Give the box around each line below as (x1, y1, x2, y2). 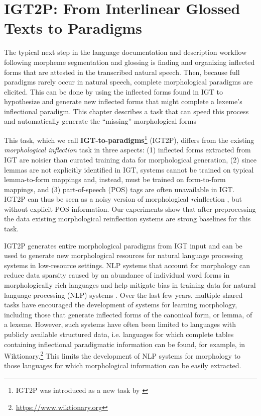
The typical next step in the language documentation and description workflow (4, 47, 247, 57)
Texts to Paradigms (4, 18, 142, 38)
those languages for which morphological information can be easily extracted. (4, 360, 241, 371)
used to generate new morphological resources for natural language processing (4, 250, 243, 261)
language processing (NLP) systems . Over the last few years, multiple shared (4, 289, 243, 300)
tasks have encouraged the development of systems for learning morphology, (4, 299, 237, 310)
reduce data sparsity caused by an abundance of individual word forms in (4, 270, 230, 280)
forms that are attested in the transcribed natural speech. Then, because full (4, 66, 240, 77)
